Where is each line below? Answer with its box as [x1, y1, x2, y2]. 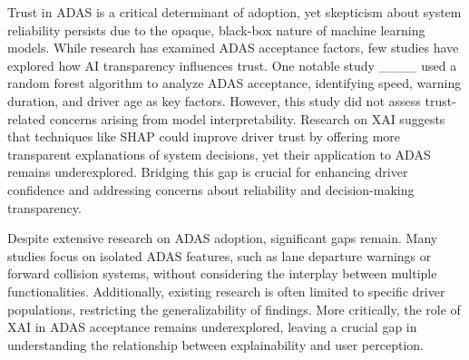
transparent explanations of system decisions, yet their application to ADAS [7, 144, 431, 163]
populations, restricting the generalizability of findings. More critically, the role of [7, 299, 461, 318]
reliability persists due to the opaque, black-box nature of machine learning [7, 20, 425, 39]
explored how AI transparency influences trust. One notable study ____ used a [7, 55, 457, 74]
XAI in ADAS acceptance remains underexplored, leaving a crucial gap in [7, 317, 417, 336]
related [7, 109, 46, 128]
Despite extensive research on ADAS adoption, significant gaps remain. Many [7, 229, 438, 248]
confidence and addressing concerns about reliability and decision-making [7, 180, 415, 199]
